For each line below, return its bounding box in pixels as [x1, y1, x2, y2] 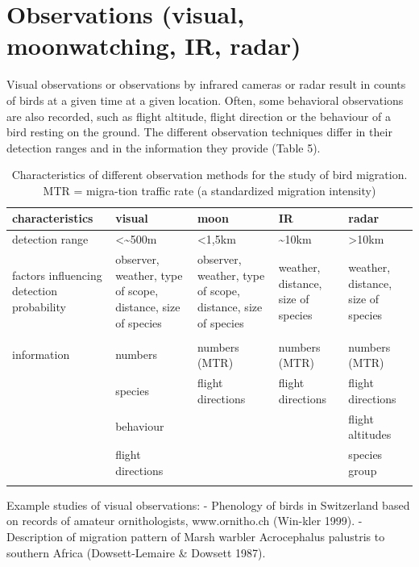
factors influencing [12, 266, 102, 283]
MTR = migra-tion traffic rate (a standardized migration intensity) [43, 181, 376, 198]
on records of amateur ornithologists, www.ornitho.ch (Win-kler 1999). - [6, 512, 363, 529]
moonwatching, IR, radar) [6, 29, 301, 62]
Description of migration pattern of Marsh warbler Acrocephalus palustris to [6, 528, 385, 545]
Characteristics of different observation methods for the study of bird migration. [11, 166, 408, 183]
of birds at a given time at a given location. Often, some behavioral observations [6, 91, 404, 108]
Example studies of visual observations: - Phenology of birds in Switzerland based [6, 496, 410, 513]
